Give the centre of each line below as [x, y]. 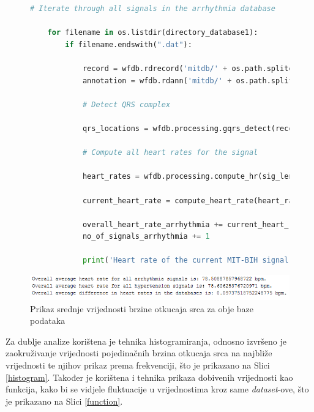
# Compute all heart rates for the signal [170, 153]
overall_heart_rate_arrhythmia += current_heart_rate [194, 224]
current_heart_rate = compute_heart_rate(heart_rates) [196, 200]
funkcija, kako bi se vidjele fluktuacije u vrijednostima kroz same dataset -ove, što [157, 389]
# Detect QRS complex [126, 104]
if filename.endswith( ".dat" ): [129, 44]
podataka [48, 320]
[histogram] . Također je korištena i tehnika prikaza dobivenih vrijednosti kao [149, 377]
